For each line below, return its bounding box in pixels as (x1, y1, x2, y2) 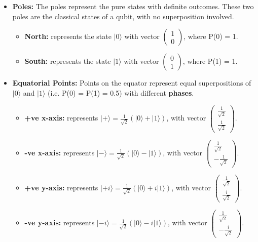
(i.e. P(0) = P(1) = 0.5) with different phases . (48, 87, 194, 98)
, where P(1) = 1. (182, 56, 238, 66)
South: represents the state (24, 56, 111, 66)
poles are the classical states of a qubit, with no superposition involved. (12, 11, 234, 21)
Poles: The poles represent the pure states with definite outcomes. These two (12, 1, 254, 11)
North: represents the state (24, 31, 112, 42)
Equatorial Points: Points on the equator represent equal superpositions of (12, 77, 251, 88)
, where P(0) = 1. (183, 31, 238, 42)
